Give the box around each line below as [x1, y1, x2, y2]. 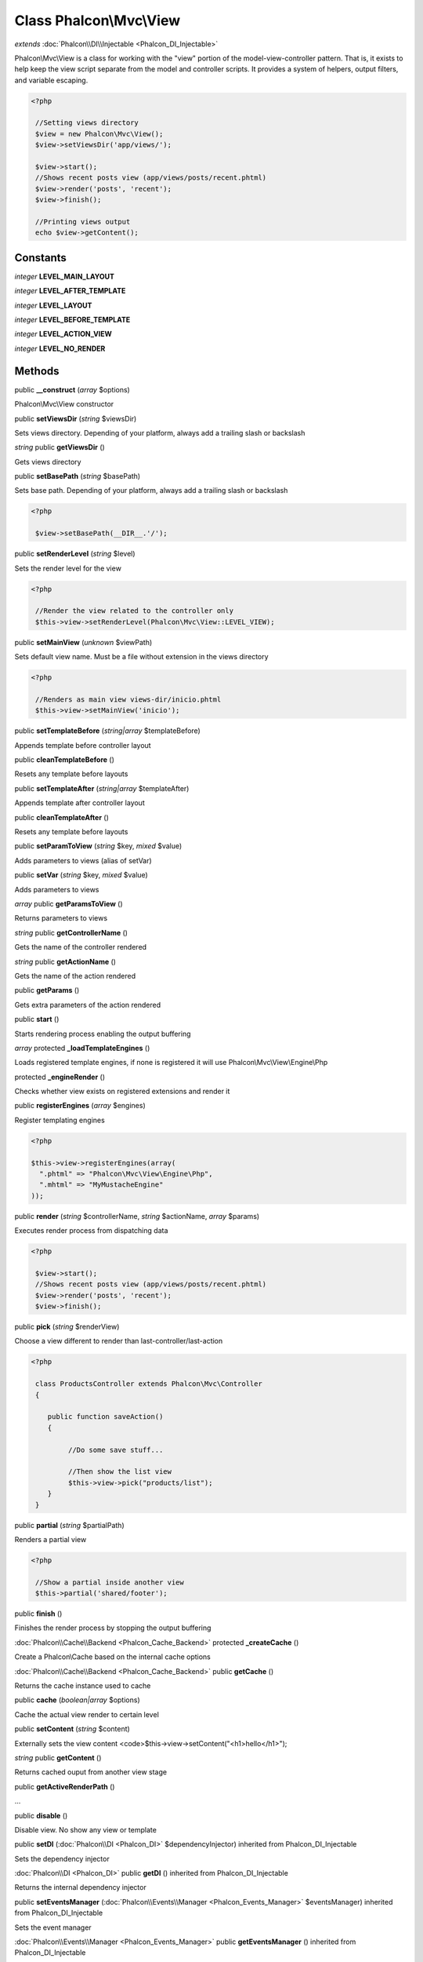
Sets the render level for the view [14, 563, 121, 573]
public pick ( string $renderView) [14, 1322, 120, 1332]
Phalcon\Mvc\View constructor [14, 399, 114, 409]
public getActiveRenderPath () [14, 1781, 115, 1791]
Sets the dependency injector [14, 1854, 110, 1863]
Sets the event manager [14, 1923, 92, 1932]
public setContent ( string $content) [14, 1724, 131, 1734]
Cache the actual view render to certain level [14, 1709, 160, 1719]
